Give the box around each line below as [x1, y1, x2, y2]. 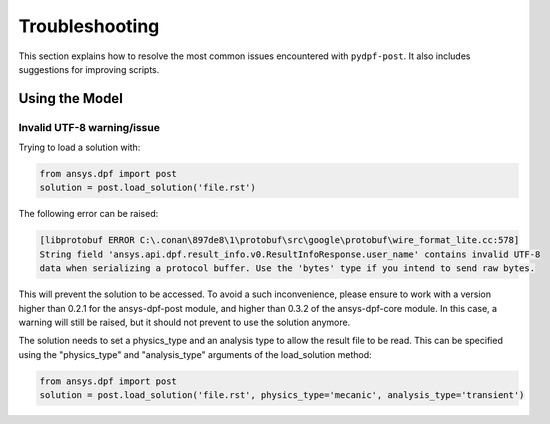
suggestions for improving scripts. [18, 63, 160, 75]
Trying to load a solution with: [18, 141, 141, 154]
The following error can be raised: [18, 208, 159, 220]
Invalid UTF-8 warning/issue [18, 120, 160, 134]
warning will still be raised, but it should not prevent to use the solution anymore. [18, 316, 351, 328]
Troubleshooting [18, 15, 160, 37]
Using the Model [18, 90, 124, 107]
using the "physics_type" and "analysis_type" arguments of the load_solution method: [18, 348, 372, 360]
